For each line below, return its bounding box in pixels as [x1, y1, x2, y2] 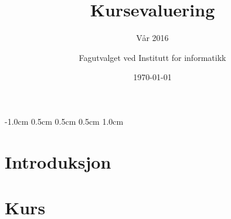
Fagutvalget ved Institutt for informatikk [79, 51, 226, 63]
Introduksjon [5, 149, 111, 173]
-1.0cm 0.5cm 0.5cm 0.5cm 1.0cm [5, 115, 124, 127]
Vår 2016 [136, 32, 169, 44]
